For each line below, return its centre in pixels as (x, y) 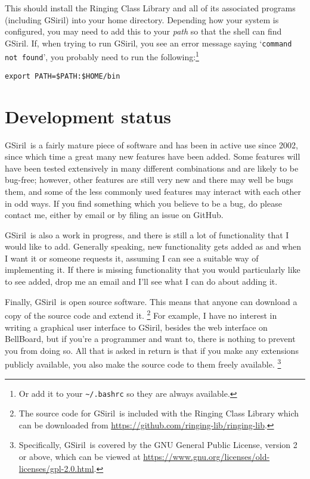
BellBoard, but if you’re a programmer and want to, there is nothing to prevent (150, 339)
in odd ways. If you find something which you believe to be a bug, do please (143, 203)
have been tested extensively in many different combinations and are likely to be (152, 168)
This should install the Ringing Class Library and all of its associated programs (150, 8)
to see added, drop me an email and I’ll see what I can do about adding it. (141, 282)
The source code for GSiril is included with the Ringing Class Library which (159, 413)
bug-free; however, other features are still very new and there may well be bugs (149, 180)
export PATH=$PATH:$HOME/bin (63, 76)
